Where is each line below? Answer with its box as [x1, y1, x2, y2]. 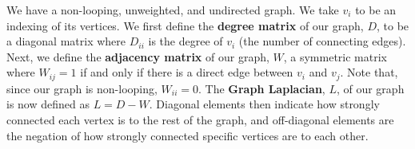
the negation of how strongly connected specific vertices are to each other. [6, 127, 369, 143]
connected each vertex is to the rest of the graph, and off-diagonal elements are [6, 112, 394, 128]
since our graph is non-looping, [6, 80, 158, 96]
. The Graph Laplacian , [198, 80, 325, 96]
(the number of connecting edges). [238, 33, 406, 49]
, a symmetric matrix [283, 48, 387, 65]
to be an [355, 2, 397, 18]
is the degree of [148, 33, 223, 49]
